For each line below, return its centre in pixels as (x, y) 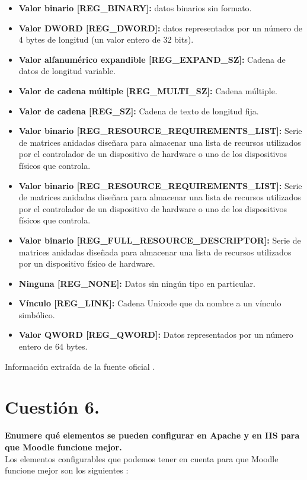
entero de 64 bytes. (53, 346)
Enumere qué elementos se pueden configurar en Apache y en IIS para (152, 435)
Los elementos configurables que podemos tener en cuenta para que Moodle (142, 458)
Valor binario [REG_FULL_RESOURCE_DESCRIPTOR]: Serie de (160, 240)
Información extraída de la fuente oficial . (80, 366)
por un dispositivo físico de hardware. (87, 263)
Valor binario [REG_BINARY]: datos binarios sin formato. (135, 8)
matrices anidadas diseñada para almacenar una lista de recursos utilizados (155, 252)
